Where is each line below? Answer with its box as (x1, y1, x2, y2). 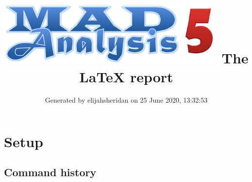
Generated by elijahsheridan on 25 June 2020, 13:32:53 (45, 95, 208, 105)
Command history (4, 165, 97, 180)
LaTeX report (79, 67, 173, 87)
